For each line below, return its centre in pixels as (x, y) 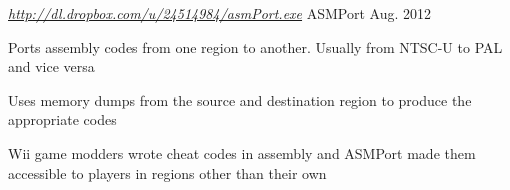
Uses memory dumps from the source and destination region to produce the (240, 99)
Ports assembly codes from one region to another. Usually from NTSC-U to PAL (255, 46)
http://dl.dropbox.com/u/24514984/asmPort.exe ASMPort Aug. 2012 (220, 13)
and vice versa (51, 66)
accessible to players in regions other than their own (167, 172)
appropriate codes (62, 119)
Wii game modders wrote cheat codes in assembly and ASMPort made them (242, 152)
